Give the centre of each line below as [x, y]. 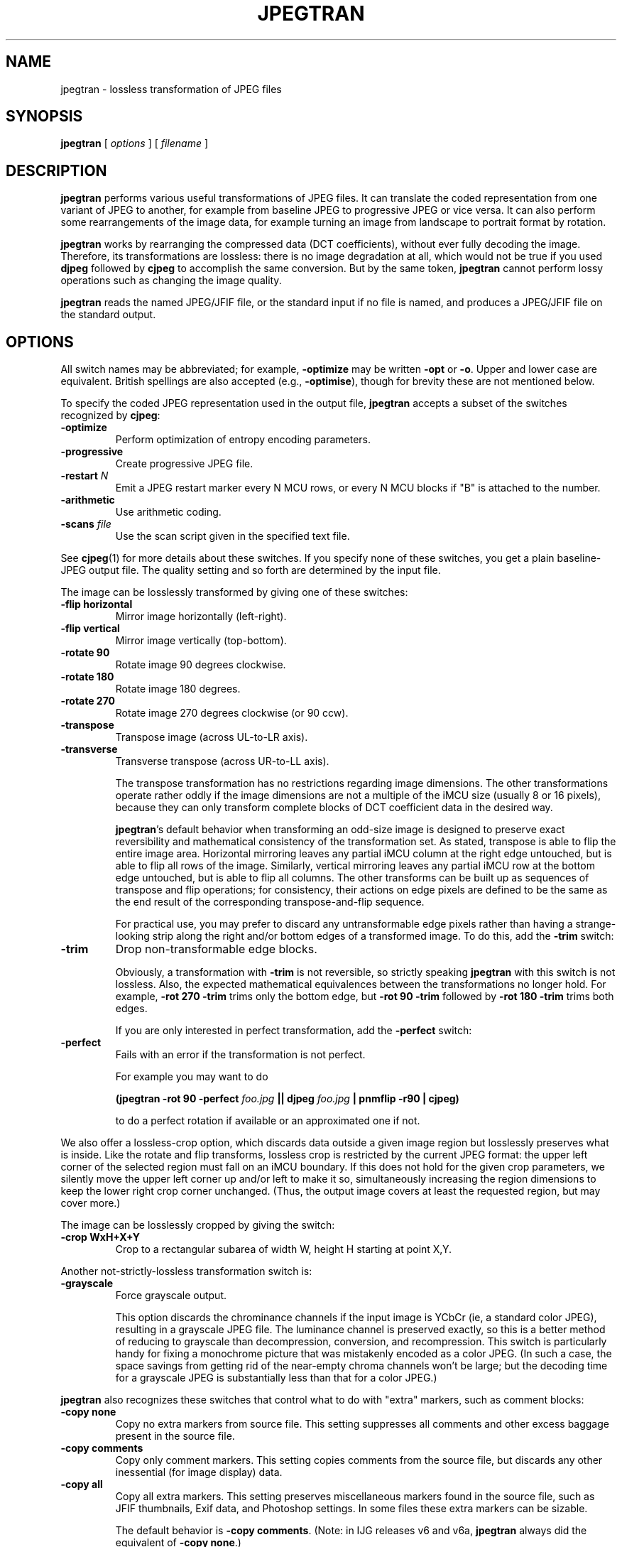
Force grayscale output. [171, 1296]
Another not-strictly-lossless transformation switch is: [186, 1271]
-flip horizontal [97, 604]
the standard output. [108, 315]
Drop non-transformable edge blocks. [216, 949]
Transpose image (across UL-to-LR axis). [212, 737]
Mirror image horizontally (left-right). [201, 617]
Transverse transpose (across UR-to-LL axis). [222, 761]
